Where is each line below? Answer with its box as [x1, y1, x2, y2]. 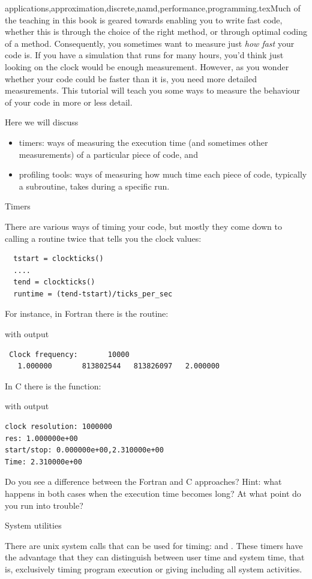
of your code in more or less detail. [5, 95, 133, 108]
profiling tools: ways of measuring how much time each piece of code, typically [19, 168, 307, 181]
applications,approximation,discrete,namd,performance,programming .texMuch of [5, 2, 301, 14]
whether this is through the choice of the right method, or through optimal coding [5, 25, 307, 38]
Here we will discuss [5, 116, 79, 128]
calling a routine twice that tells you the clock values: [5, 232, 202, 244]
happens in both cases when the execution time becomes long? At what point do [5, 487, 301, 499]
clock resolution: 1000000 [5, 422, 112, 431]
